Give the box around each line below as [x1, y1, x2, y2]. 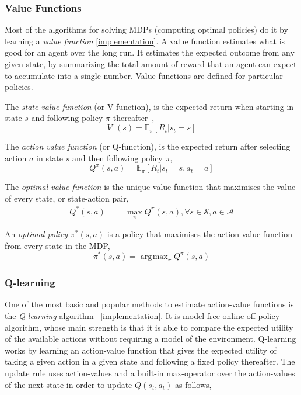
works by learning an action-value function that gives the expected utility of [5, 344, 276, 356]
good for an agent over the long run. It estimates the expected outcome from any [5, 46, 295, 58]
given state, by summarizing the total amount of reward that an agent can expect [5, 58, 297, 70]
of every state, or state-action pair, [5, 192, 129, 204]
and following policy [31, 112, 103, 124]
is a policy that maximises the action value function [107, 228, 293, 240]
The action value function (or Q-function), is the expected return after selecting [5, 140, 290, 153]
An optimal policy [5, 228, 68, 240]
